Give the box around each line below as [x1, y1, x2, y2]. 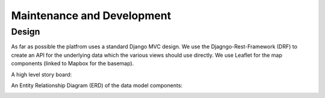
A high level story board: [11, 71, 72, 78]
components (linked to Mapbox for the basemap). [11, 60, 134, 67]
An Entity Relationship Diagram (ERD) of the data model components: [11, 81, 183, 89]
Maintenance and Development [11, 9, 172, 22]
